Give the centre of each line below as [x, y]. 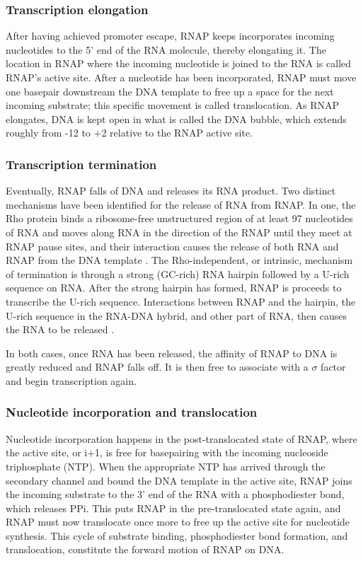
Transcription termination [81, 164]
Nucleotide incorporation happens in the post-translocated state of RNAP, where [181, 438]
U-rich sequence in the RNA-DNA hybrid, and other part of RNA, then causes [177, 315]
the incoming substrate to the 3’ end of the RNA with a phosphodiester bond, [175, 494]
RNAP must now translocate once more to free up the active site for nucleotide [178, 522]
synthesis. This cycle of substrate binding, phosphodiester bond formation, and [177, 535]
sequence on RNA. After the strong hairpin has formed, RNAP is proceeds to [174, 288]
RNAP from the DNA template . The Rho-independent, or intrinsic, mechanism [179, 260]
